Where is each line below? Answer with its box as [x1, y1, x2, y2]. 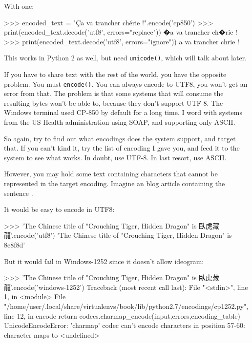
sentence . [4, 188, 33, 198]
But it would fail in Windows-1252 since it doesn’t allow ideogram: [4, 256, 204, 266]
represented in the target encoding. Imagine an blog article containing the [4, 178, 225, 189]
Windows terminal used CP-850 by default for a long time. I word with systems [4, 107, 242, 117]
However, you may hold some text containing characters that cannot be [4, 169, 218, 179]
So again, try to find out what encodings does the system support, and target [4, 133, 236, 143]
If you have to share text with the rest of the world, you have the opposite [4, 69, 227, 79]
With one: [4, 1, 34, 11]
